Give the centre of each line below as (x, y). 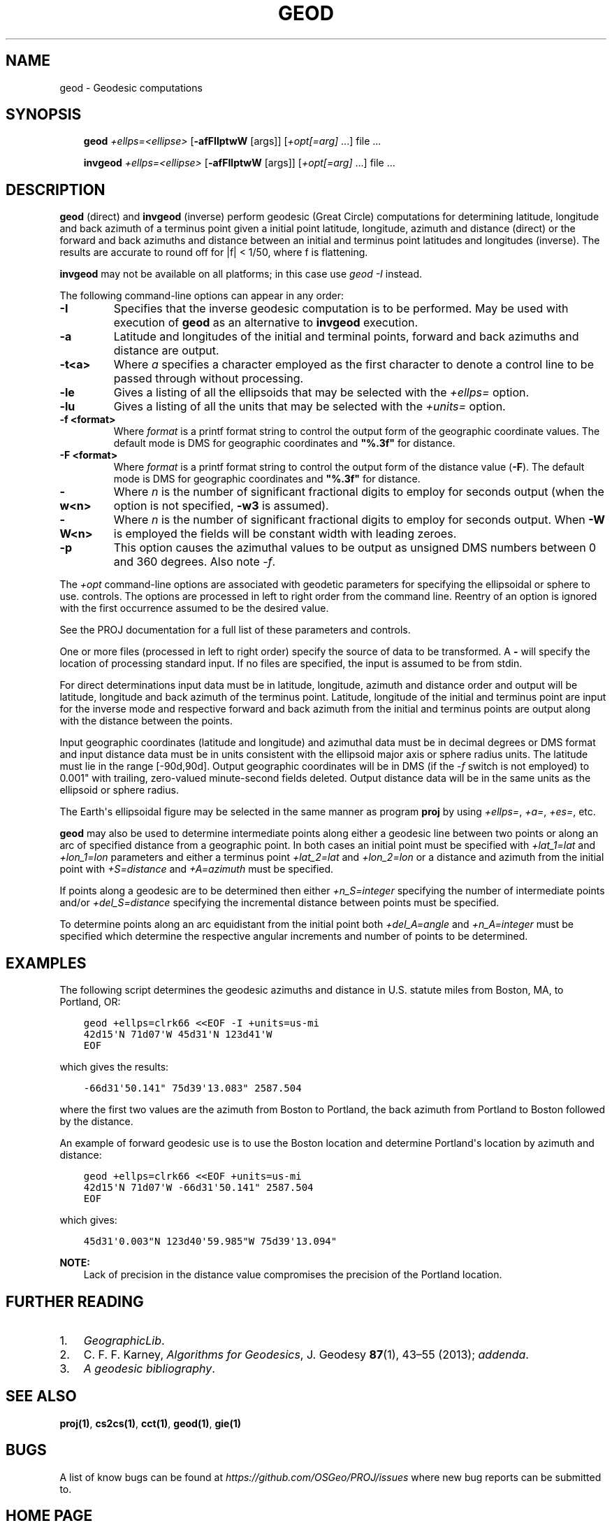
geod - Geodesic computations (131, 87)
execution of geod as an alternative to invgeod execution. (266, 323)
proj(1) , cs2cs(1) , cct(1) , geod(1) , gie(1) (151, 1423)
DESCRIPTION (56, 190)
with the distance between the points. (146, 721)
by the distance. (96, 1122)
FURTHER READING (75, 1301)
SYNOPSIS (44, 115)
